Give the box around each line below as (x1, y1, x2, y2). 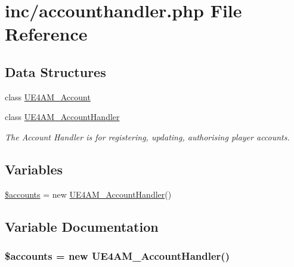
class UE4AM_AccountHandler (5, 111, 120, 123)
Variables (5, 159, 63, 178)
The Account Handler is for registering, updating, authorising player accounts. (5, 130, 290, 143)
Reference (5, 22, 88, 46)
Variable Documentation (5, 217, 159, 235)
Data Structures (5, 62, 106, 81)
